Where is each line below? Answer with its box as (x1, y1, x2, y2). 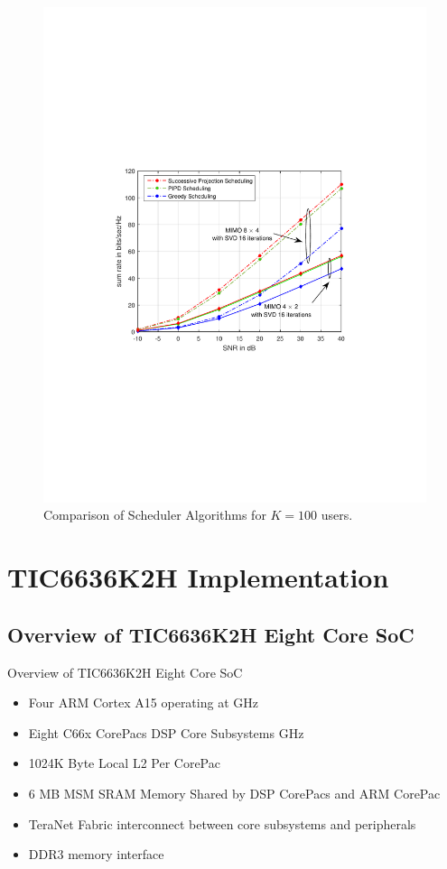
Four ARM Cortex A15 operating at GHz (28, 693, 258, 712)
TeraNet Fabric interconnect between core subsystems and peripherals (28, 814, 416, 833)
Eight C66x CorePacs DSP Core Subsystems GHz (28, 723, 304, 742)
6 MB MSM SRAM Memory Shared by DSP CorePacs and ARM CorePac (28, 784, 441, 803)
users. (321, 505, 353, 524)
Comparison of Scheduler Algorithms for (43, 505, 266, 524)
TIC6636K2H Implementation (7, 559, 389, 596)
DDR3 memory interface (28, 845, 164, 864)
